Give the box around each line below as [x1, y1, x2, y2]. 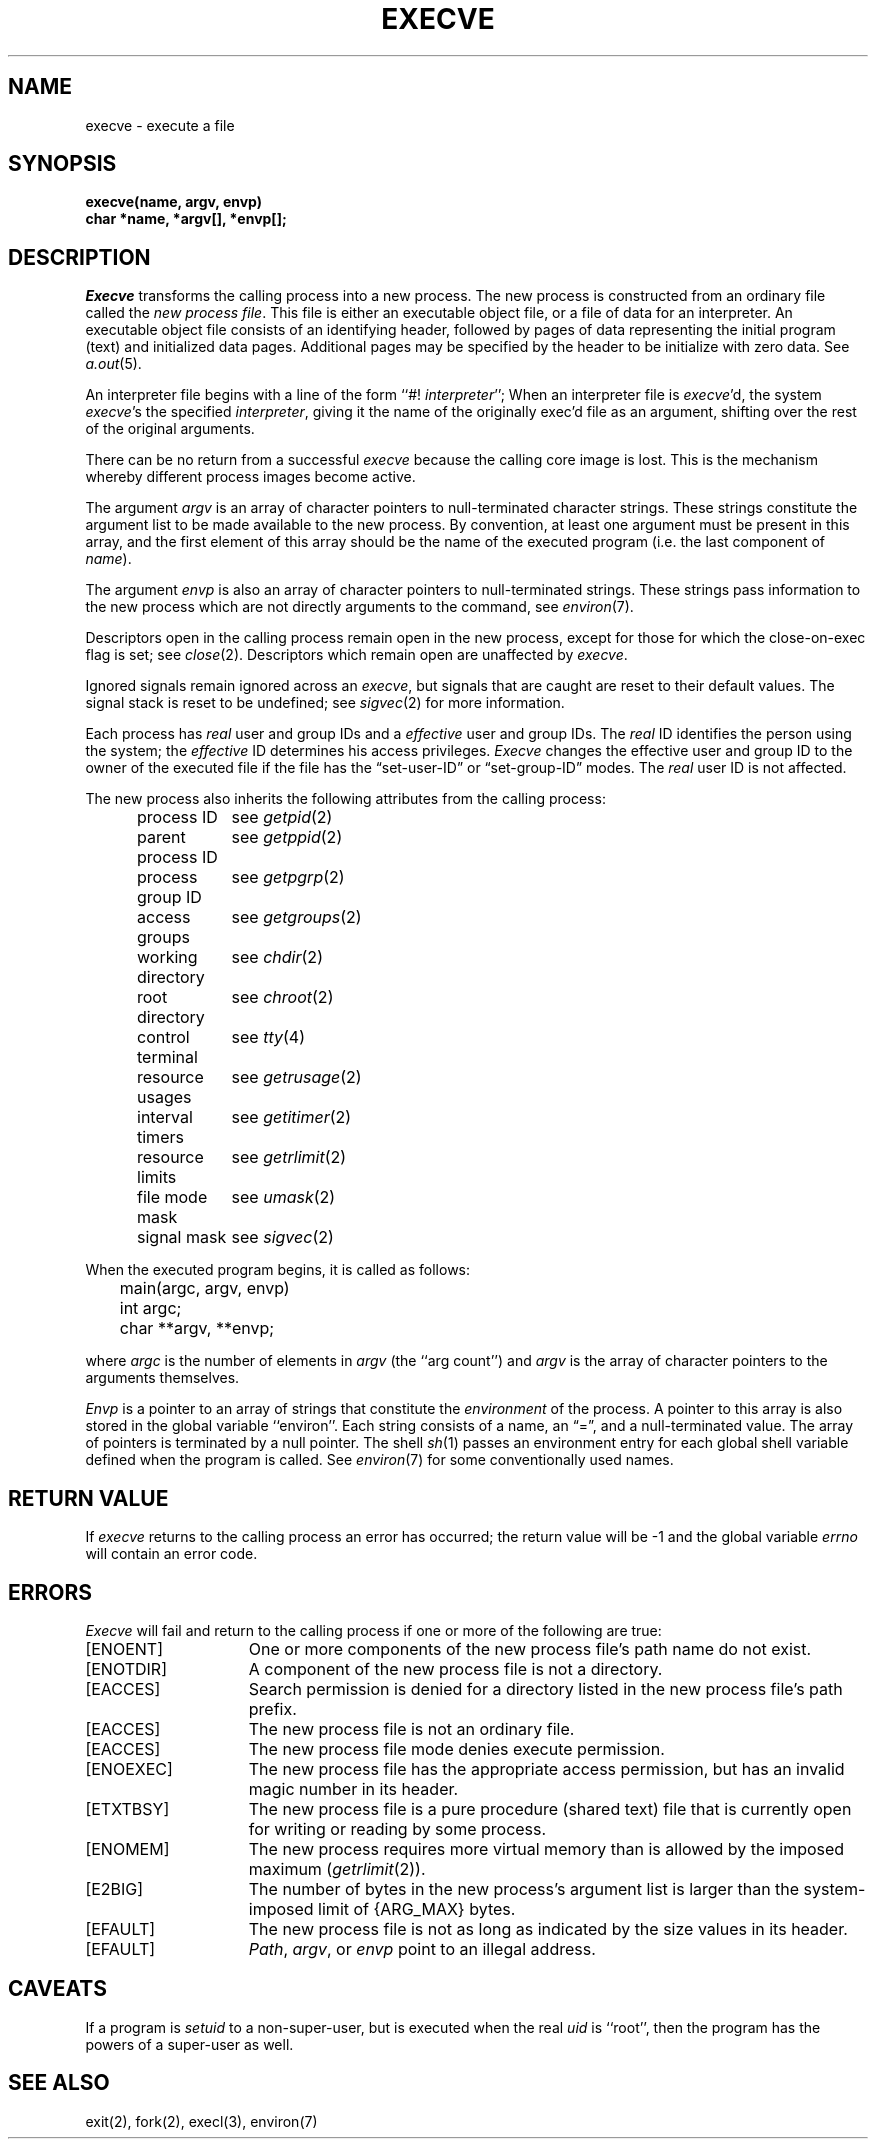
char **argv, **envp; [119, 1318, 275, 1339]
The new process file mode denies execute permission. [248, 1738, 665, 1759]
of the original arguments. [85, 420, 255, 438]
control [137, 1027, 190, 1048]
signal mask [137, 1227, 227, 1248]
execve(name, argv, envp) [85, 193, 263, 211]
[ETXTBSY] [85, 1798, 170, 1819]
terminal [137, 1047, 198, 1068]
